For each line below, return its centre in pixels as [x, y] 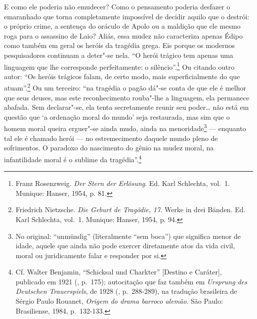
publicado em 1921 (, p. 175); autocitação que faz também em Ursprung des [131, 281]
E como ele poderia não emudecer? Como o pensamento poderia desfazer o [117, 6]
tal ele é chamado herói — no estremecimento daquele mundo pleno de [111, 138]
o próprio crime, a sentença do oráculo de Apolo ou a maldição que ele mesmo [122, 26]
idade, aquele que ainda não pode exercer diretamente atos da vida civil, [125, 246]
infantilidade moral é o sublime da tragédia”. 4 [73, 158]
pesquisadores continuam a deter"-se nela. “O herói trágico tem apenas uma [119, 55]
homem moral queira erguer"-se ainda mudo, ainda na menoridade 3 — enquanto [125, 128]
